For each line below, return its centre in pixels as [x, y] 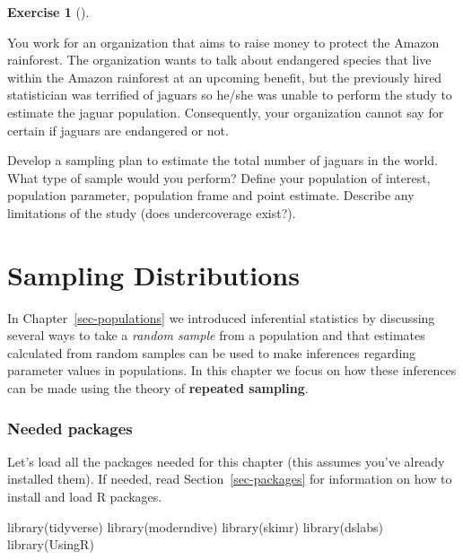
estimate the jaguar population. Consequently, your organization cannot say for [226, 112]
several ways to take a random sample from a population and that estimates [216, 335]
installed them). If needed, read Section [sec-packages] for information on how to [230, 479]
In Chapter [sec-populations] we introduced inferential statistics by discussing [221, 317]
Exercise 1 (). [48, 12]
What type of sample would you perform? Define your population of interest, [219, 177]
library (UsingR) [51, 544]
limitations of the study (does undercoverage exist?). [152, 212]
